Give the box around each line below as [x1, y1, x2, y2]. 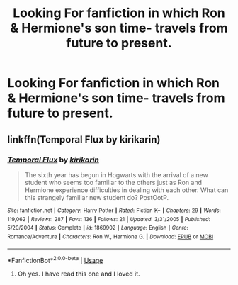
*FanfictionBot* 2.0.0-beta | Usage [7, 255, 103, 264]
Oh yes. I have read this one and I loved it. [17, 269, 140, 278]
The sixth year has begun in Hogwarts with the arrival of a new [24, 170, 209, 179]
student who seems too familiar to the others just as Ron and [24, 178, 203, 186]
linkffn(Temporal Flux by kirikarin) [7, 133, 161, 145]
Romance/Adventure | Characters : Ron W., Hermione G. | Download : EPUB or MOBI [7, 233, 214, 240]
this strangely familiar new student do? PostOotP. [24, 193, 169, 201]
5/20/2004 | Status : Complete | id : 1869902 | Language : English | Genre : [7, 225, 189, 232]
